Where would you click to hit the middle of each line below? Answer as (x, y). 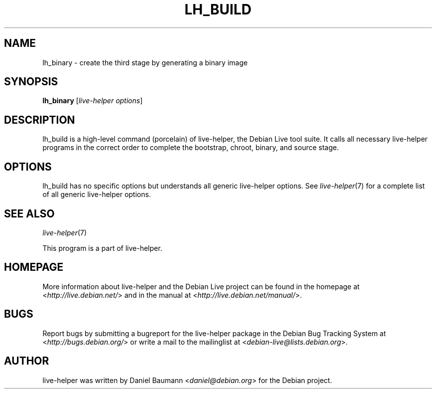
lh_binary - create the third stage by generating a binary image (145, 62)
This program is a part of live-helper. (102, 248)
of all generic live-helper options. (97, 195)
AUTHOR (27, 361)
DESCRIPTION (40, 120)
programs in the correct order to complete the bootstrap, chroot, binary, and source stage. (191, 148)
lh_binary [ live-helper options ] (93, 101)
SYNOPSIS (31, 82)
